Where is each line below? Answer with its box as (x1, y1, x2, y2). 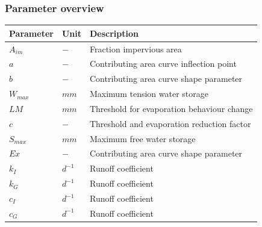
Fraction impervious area (89, 42, 182, 55)
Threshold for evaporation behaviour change (89, 102, 253, 114)
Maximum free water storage (89, 132, 196, 145)
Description (89, 26, 139, 39)
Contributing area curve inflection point (89, 57, 237, 70)
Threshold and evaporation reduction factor (89, 117, 251, 129)
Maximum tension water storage (89, 87, 208, 100)
